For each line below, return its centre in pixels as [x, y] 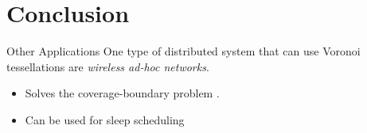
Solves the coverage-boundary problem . [122, 93]
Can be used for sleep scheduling [105, 119]
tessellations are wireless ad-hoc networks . [108, 66]
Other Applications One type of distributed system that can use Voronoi [183, 51]
